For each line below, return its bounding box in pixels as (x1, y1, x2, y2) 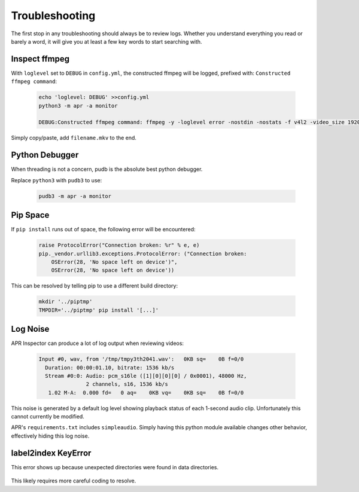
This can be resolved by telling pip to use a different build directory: (11, 282, 178, 289)
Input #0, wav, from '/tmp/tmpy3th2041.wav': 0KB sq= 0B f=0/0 (38, 356, 244, 363)
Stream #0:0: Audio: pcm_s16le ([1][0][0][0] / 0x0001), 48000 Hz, (45, 372, 247, 379)
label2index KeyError (11, 448, 92, 458)
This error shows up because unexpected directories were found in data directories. (11, 463, 218, 470)
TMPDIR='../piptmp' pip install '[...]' (38, 307, 159, 313)
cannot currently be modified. (11, 413, 85, 420)
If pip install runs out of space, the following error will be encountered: (11, 226, 196, 233)
